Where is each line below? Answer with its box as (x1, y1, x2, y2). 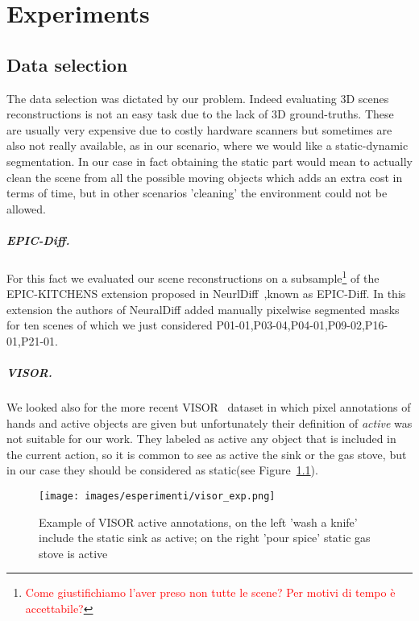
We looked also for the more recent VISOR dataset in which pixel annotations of (6, 399, 411, 416)
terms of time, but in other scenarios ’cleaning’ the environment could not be (6, 184, 388, 201)
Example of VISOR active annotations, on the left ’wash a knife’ (39, 513, 358, 530)
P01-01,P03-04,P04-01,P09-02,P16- (216, 317, 388, 333)
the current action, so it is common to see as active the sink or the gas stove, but (6, 445, 407, 462)
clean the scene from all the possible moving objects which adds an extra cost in (6, 168, 403, 185)
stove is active (39, 544, 108, 561)
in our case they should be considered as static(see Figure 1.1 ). (6, 462, 318, 478)
